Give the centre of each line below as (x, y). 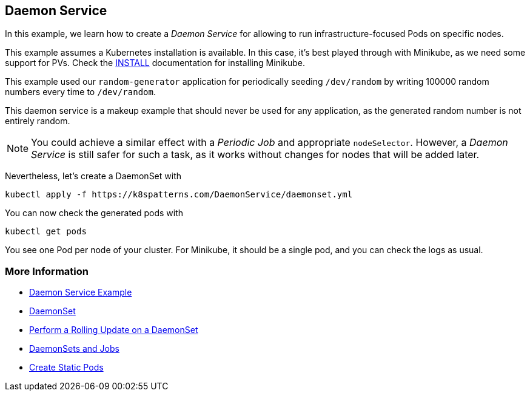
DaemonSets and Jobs (74, 349)
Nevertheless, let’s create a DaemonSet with (93, 176)
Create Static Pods (66, 368)
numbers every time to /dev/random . (80, 92)
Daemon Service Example (81, 292)
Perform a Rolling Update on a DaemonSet (114, 330)
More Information (47, 271)
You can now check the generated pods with (94, 213)
